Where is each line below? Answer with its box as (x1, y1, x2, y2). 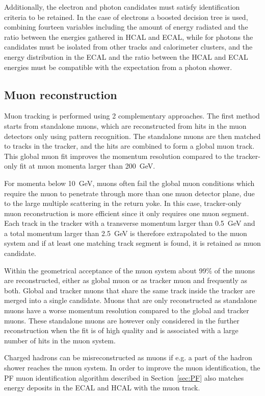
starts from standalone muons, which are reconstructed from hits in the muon (4, 120, 247, 131)
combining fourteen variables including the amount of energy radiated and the (4, 21, 248, 32)
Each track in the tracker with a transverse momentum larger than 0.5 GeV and (4, 218, 255, 228)
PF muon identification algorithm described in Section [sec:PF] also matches (4, 372, 244, 383)
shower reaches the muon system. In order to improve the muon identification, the (4, 362, 260, 373)
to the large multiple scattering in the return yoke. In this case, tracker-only (4, 198, 242, 208)
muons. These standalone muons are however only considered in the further (4, 315, 240, 325)
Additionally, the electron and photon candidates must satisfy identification (4, 2, 240, 12)
